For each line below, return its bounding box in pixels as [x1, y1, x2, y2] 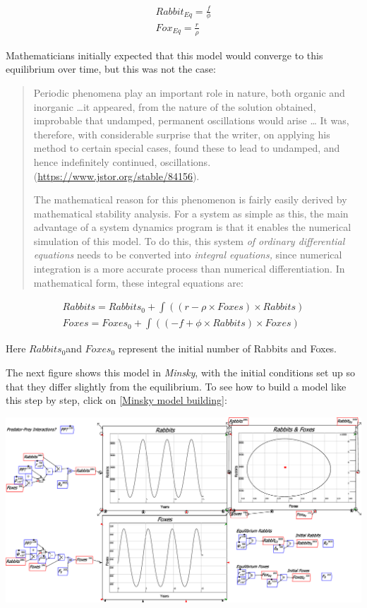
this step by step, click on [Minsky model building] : [6, 393, 227, 407]
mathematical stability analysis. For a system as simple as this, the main [33, 205, 349, 220]
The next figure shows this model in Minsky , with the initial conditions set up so [6, 364, 355, 379]
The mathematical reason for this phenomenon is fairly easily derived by [33, 192, 347, 207]
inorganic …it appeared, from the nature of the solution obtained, [33, 99, 316, 114]
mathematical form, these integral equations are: [33, 275, 243, 290]
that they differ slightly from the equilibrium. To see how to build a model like [6, 378, 347, 393]
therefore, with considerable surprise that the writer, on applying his [33, 126, 330, 141]
